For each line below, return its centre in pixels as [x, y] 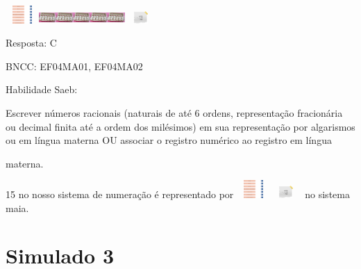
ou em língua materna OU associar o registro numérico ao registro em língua [169, 140]
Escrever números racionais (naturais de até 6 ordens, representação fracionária [174, 112]
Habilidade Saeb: [42, 89]
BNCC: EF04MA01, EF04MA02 [74, 66]
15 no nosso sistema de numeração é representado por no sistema [178, 194]
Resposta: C [31, 43]
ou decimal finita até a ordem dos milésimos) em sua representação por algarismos [180, 126]
